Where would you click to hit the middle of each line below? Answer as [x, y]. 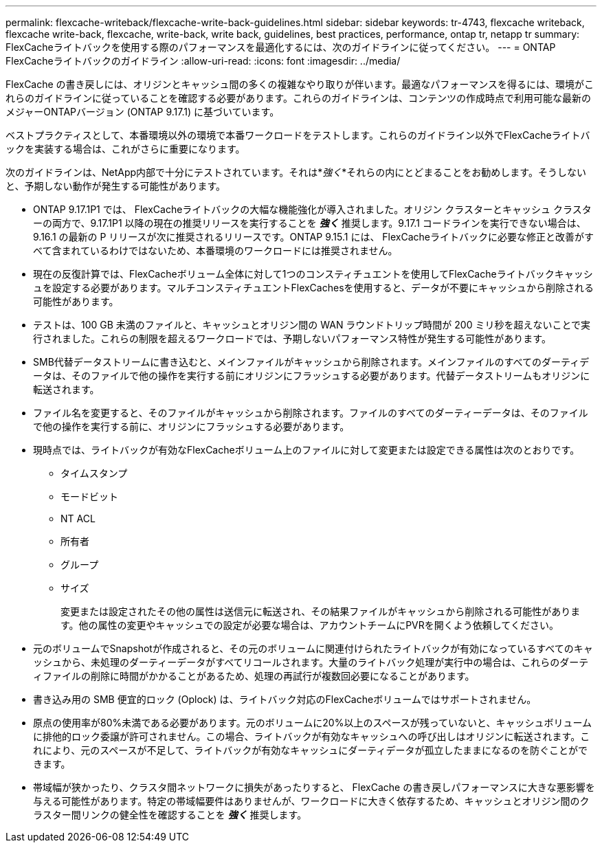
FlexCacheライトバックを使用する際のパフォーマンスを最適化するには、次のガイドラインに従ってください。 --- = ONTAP [281, 47]
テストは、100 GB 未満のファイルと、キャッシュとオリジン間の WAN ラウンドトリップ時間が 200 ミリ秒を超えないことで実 [312, 325]
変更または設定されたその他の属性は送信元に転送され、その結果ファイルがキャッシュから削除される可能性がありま [321, 611]
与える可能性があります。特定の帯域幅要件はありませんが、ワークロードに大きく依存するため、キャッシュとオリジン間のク [311, 801]
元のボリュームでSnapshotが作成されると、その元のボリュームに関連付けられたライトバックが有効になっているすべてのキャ [313, 648]
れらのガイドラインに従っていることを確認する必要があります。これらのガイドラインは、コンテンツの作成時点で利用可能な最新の [298, 98]
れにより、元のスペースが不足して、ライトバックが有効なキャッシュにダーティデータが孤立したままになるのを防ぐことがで [311, 750]
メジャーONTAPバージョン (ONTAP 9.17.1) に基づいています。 [143, 112]
